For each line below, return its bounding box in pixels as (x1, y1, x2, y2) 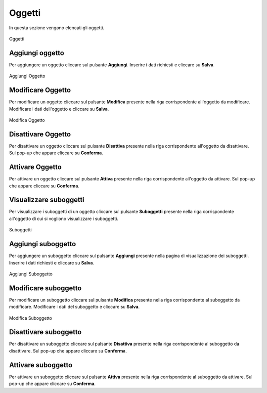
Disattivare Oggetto (9, 130, 71, 138)
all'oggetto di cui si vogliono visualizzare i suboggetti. (9, 216, 119, 221)
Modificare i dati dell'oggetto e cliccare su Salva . (9, 106, 109, 112)
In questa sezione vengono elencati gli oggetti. (9, 25, 105, 31)
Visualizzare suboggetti (9, 196, 85, 204)
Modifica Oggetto (9, 117, 45, 123)
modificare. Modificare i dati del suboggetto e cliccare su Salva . (9, 304, 140, 310)
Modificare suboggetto (9, 284, 82, 292)
